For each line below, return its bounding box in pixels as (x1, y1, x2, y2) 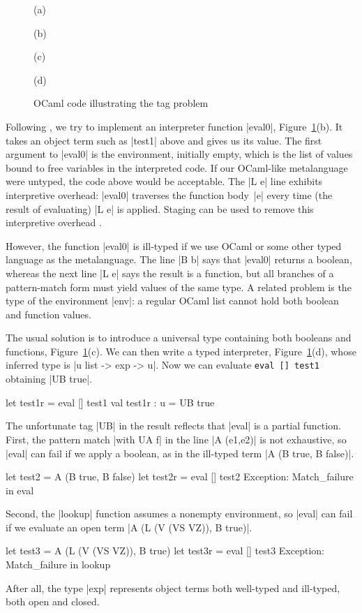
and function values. (6, 306, 91, 321)
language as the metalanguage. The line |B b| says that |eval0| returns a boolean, (6, 252, 352, 267)
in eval (6, 482, 34, 497)
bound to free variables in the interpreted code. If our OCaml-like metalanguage (6, 160, 348, 175)
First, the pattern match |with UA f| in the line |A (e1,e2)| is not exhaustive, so (6, 431, 347, 446)
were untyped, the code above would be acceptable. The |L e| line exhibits (6, 174, 323, 189)
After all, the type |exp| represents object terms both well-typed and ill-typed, (6, 580, 340, 595)
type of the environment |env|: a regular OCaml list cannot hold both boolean (6, 293, 339, 308)
